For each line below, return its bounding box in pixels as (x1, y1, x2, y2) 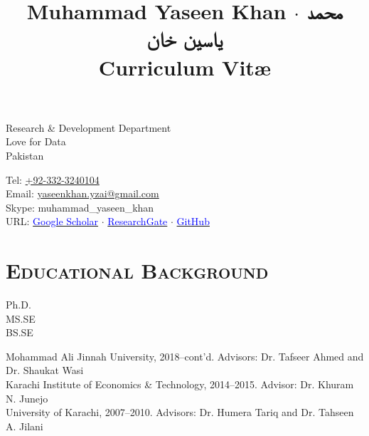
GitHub (176, 214, 210, 229)
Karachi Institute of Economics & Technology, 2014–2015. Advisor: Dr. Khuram (6, 377, 354, 391)
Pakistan (6, 147, 44, 162)
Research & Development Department (6, 120, 171, 135)
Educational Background (6, 256, 269, 285)
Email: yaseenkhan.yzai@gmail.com (6, 186, 159, 201)
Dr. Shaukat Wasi (6, 363, 84, 378)
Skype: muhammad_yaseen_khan (6, 199, 154, 214)
